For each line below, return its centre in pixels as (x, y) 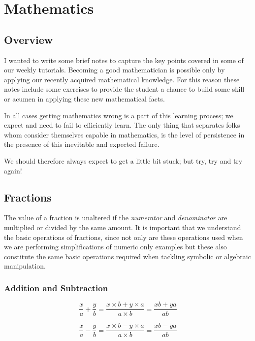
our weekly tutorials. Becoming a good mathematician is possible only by (114, 70)
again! (13, 170)
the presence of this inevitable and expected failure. (82, 144)
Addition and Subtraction (56, 288)
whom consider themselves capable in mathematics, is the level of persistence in (124, 134)
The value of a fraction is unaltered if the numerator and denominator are (116, 218)
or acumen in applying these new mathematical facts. (84, 98)
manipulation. (25, 266)
